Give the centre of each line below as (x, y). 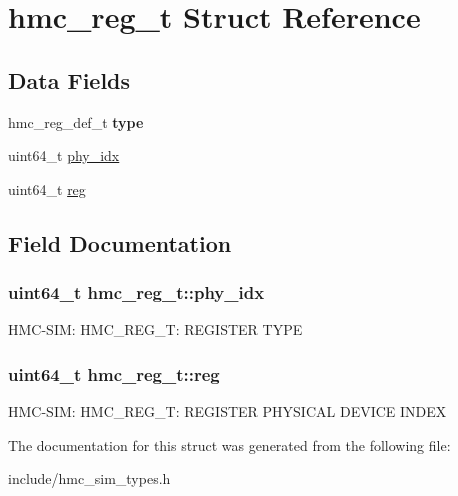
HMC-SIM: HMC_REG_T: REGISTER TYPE (155, 329)
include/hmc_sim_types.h (89, 478)
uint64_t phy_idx (64, 155)
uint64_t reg (47, 188)
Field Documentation (120, 242)
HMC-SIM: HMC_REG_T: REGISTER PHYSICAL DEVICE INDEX (227, 411)
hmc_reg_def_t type (76, 121)
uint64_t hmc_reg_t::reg (114, 373)
